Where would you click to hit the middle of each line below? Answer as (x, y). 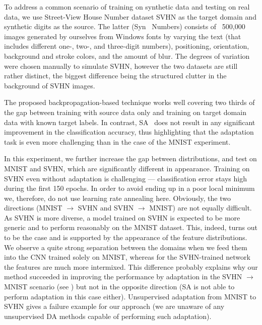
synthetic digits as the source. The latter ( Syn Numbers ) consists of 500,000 (125, 26)
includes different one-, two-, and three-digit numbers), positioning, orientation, (127, 46)
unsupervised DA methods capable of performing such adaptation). (108, 316)
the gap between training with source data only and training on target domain (125, 112)
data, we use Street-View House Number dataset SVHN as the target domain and (130, 16)
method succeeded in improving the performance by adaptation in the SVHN (123, 277)
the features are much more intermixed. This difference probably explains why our (131, 266)
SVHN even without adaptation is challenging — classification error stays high (125, 178)
